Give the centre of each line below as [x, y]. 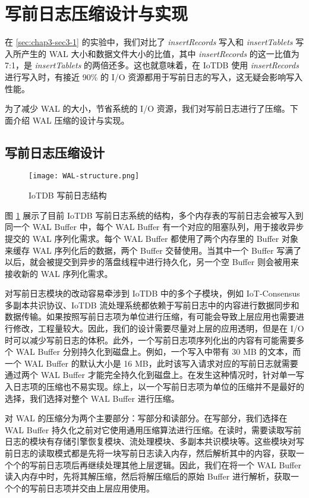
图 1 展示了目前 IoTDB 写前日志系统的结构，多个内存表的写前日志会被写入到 [154, 215]
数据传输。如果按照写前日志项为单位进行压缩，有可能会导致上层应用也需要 [150, 316]
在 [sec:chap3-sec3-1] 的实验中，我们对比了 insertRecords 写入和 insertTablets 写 [154, 42]
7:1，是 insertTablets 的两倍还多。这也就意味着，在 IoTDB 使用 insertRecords [152, 65]
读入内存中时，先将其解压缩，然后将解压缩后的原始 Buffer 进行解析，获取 [148, 476]
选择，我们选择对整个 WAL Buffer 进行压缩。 [92, 398]
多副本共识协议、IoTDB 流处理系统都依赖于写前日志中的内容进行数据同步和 [152, 305]
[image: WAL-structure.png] [84, 176]
